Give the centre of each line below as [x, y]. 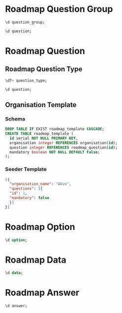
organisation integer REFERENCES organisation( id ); [64, 143]
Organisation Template [41, 105]
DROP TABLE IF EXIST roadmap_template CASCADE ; [55, 129]
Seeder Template [26, 169]
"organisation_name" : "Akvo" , [40, 184]
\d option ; [16, 240]
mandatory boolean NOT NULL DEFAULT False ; [55, 152]
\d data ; [14, 273]
